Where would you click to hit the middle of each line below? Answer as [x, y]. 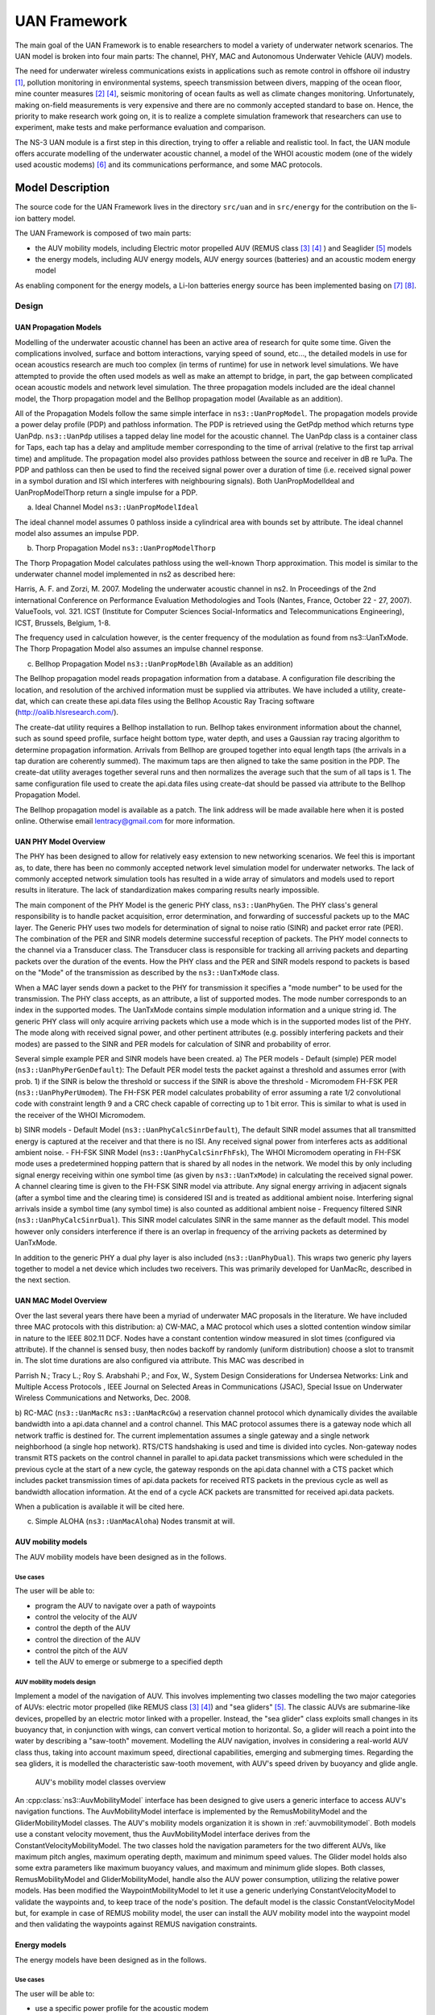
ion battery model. [45, 218]
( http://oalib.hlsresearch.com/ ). [67, 713]
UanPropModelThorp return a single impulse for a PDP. [106, 492]
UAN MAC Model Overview [61, 1301]
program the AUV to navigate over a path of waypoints [126, 1606]
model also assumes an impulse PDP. [77, 533]
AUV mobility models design [55, 1682]
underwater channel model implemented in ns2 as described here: [125, 574]
